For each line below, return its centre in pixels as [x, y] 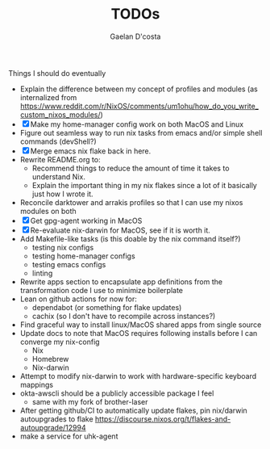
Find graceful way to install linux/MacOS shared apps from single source [141, 325]
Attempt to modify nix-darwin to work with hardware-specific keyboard [138, 376]
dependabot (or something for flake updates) [107, 307]
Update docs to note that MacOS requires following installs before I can [139, 333]
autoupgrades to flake [57, 419]
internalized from [48, 97]
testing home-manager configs [83, 256]
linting [42, 273]
